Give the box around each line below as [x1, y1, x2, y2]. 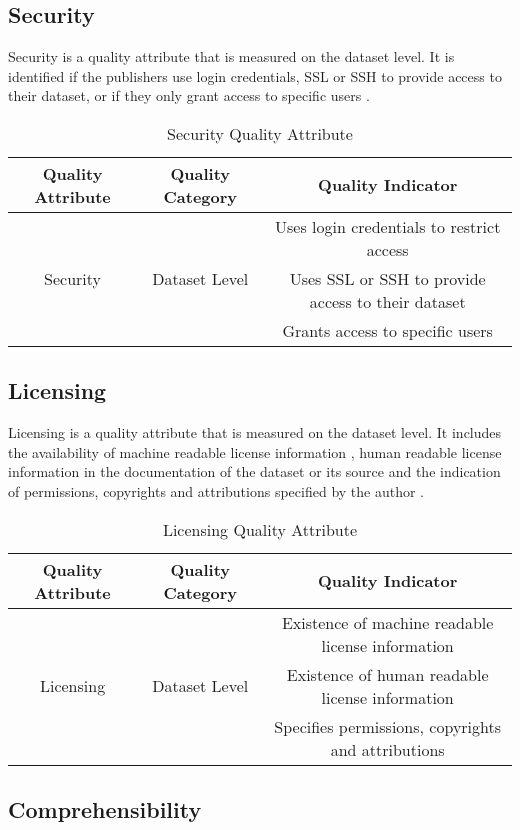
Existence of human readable [286, 662, 489, 686]
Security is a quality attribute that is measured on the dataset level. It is [8, 46, 455, 67]
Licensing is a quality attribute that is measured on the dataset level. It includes [8, 422, 502, 443]
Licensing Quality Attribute [162, 517, 358, 541]
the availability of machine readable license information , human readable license [8, 441, 502, 462]
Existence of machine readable [281, 610, 494, 634]
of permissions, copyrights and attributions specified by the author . [8, 480, 425, 501]
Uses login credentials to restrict [275, 214, 501, 238]
